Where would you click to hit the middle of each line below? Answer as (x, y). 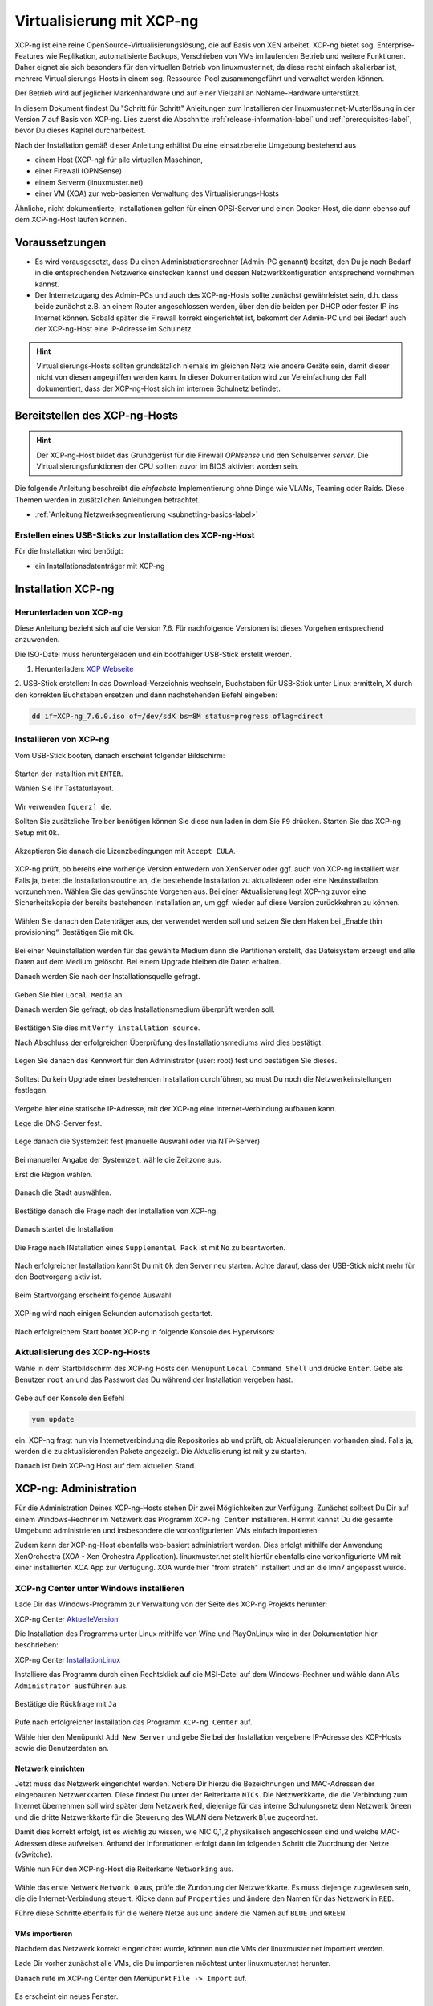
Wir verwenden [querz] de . (63, 806)
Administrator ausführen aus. (71, 1686)
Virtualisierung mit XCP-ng (107, 21)
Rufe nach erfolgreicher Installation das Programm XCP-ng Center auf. (134, 1722)
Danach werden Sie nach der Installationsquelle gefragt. (107, 977)
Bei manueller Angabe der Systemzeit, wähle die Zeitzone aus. (118, 1159)
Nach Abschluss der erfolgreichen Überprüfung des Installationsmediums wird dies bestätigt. (169, 1042)
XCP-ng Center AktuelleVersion (67, 1619)
